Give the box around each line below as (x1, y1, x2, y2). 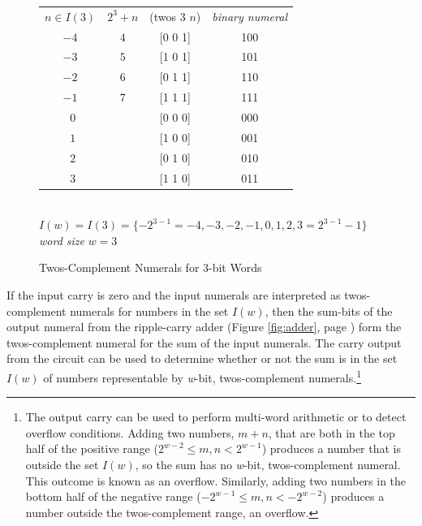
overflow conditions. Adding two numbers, (25, 424, 235, 441)
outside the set (25, 455, 99, 472)
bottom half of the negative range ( (25, 488, 201, 505)
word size (39, 231, 84, 248)
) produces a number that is (261, 440, 402, 457)
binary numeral (212, 7, 287, 24)
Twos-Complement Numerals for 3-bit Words (39, 259, 262, 276)
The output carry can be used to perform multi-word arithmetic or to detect (25, 408, 407, 425)
